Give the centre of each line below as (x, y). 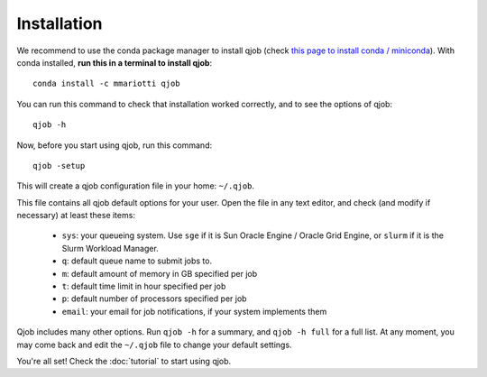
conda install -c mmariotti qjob (106, 84)
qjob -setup (59, 166)
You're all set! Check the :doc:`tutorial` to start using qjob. (124, 361)
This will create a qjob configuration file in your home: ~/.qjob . (136, 186)
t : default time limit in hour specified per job (144, 286)
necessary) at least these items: (76, 216)
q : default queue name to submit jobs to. (137, 261)
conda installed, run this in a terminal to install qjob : (114, 62)
